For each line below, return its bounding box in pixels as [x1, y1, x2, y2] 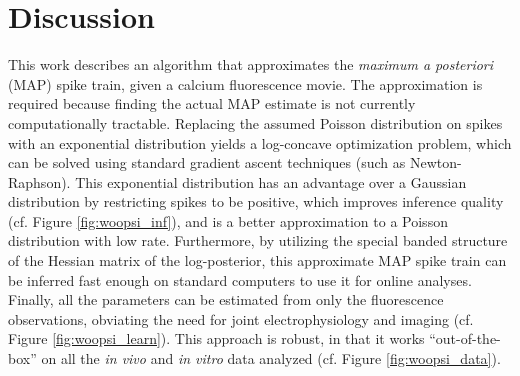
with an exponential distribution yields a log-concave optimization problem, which [8, 132, 512, 153]
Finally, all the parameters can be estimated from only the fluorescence [8, 289, 444, 310]
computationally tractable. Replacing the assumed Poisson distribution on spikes [8, 112, 503, 133]
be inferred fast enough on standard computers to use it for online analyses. [8, 269, 472, 290]
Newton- [409, 152, 462, 173]
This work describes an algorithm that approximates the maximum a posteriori [8, 54, 494, 75]
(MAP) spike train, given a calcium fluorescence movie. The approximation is [8, 73, 483, 94]
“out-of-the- [429, 328, 501, 349]
